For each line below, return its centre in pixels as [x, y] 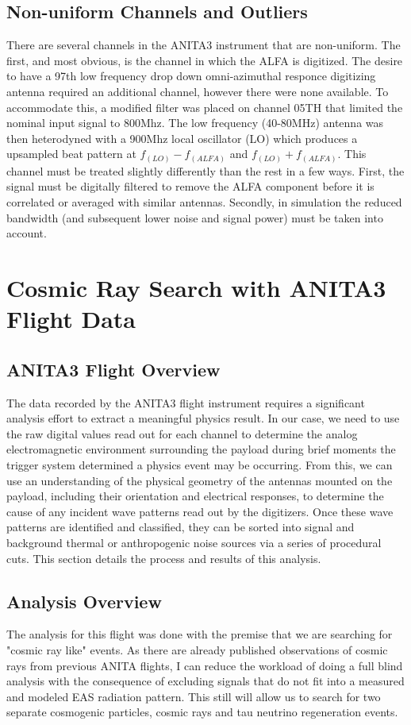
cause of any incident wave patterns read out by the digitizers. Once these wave [200, 511]
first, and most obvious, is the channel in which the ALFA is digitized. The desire [205, 60]
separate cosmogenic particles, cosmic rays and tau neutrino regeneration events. [202, 712]
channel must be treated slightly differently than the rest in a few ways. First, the [205, 170]
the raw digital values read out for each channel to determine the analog [182, 433]
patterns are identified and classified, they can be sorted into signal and [181, 527]
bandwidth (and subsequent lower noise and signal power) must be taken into [195, 217]
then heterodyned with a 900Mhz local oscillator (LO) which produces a [182, 138]
